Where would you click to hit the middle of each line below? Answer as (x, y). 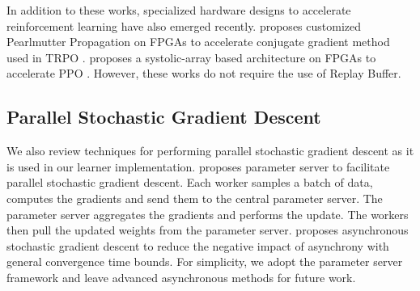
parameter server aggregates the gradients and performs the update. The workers (208, 214)
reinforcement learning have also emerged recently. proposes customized (184, 25)
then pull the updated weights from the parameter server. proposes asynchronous (208, 230)
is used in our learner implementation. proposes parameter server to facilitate (198, 166)
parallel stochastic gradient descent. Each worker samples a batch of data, (190, 182)
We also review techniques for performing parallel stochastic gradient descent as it (210, 151)
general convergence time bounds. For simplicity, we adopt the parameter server (205, 261)
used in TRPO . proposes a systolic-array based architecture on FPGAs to (191, 57)
